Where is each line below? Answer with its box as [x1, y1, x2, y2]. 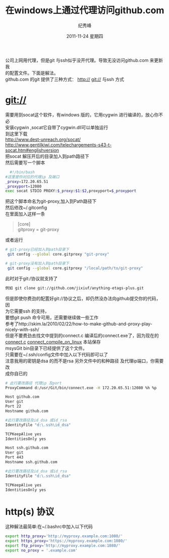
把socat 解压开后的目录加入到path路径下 [5, 153, 89, 159]
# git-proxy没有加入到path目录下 [5, 261, 70, 266]
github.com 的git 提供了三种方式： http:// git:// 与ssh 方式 [5, 76, 125, 82]
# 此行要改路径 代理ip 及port [5, 381, 62, 386]
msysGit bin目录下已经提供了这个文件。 [5, 345, 87, 351]
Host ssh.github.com [5, 445, 49, 451]
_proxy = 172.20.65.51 [5, 179, 49, 184]
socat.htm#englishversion [5, 147, 60, 153]
